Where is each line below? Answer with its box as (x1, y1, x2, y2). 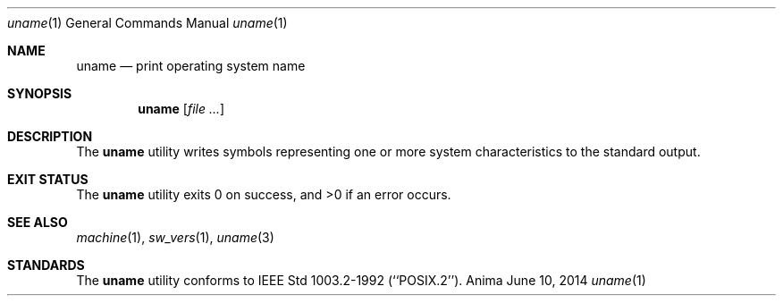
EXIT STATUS (7, 172, 88, 187)
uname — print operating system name (76, 58, 306, 73)
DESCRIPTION (7, 129, 93, 144)
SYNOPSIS (7, 86, 72, 101)
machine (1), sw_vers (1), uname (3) (76, 230, 274, 245)
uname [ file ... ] (138, 101, 225, 116)
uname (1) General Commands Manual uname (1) (7, 15, 288, 30)
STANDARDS (7, 257, 85, 273)
